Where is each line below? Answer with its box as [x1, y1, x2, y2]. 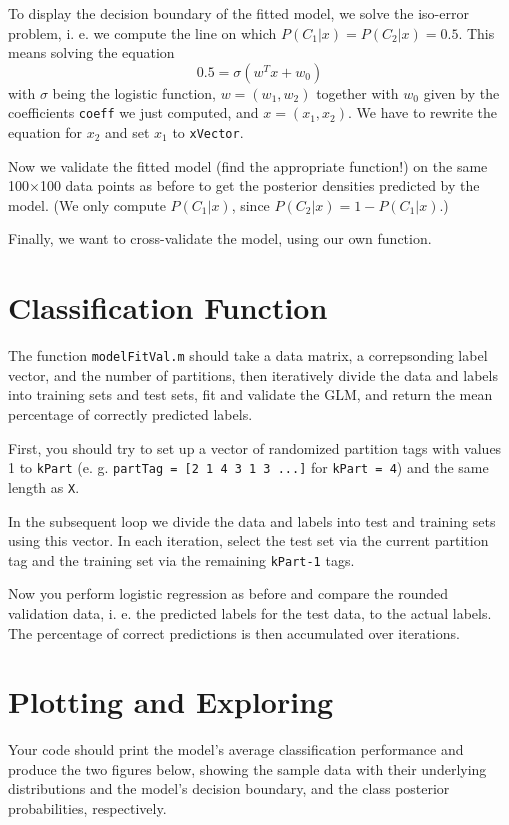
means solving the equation [8, 42, 175, 63]
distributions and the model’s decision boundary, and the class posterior [8, 778, 450, 799]
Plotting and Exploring [8, 681, 334, 722]
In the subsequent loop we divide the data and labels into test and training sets [8, 510, 496, 531]
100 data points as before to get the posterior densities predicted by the [39, 175, 480, 196]
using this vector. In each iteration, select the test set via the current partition [8, 530, 489, 551]
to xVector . [172, 122, 244, 143]
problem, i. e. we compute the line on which [8, 22, 277, 43]
